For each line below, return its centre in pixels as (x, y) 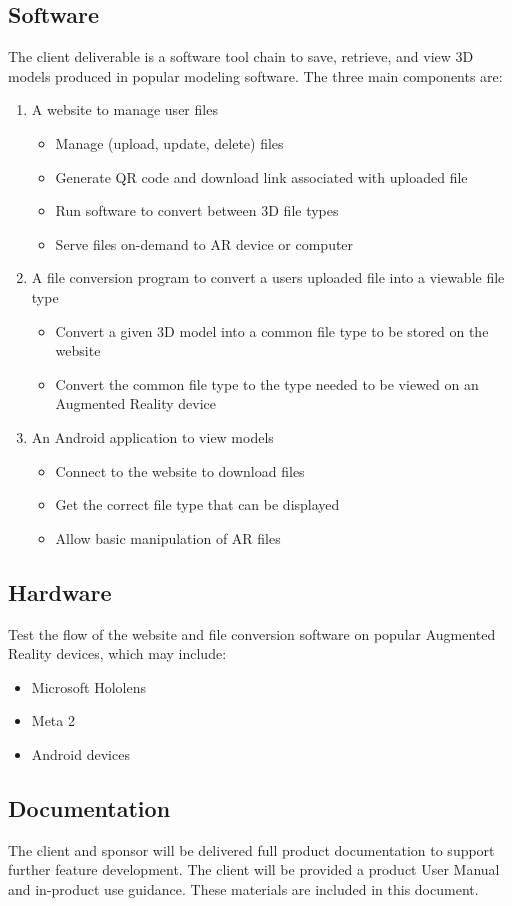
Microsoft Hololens (88, 686)
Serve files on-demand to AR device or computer (204, 243)
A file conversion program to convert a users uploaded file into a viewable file (268, 277)
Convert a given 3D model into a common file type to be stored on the (272, 330)
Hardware (60, 591)
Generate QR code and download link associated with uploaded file (261, 176)
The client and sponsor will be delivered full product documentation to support (251, 849)
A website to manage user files (124, 109)
